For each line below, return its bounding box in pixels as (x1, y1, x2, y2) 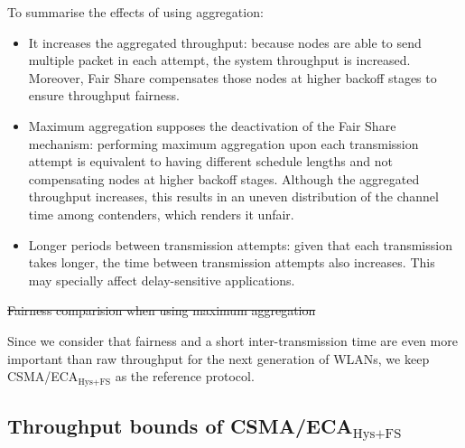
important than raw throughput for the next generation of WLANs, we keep (7, 349, 430, 368)
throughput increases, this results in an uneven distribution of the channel (28, 187, 439, 206)
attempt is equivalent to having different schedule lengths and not (28, 152, 393, 171)
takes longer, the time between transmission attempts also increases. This (28, 253, 435, 272)
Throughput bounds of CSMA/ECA (7, 411, 353, 439)
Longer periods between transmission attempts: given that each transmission (28, 235, 452, 254)
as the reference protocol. (115, 367, 255, 386)
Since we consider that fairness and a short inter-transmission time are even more (7, 331, 458, 350)
